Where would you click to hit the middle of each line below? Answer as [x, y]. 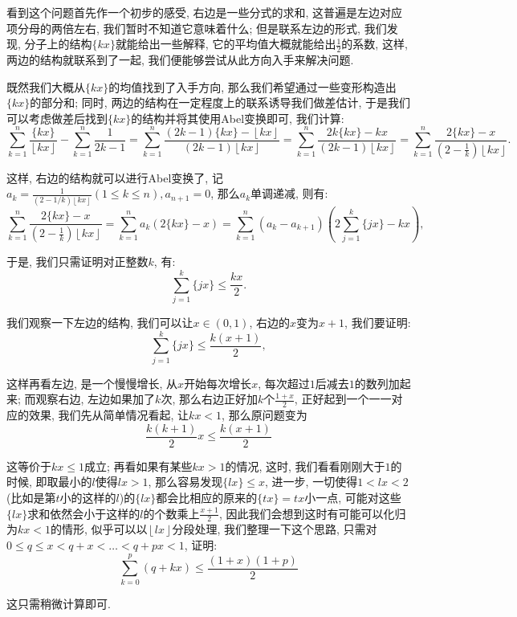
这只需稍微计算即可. [59, 603]
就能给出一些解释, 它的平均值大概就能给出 [226, 44]
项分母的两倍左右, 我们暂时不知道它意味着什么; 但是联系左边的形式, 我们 [197, 28]
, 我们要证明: [378, 323]
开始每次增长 [218, 383]
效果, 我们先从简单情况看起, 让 [109, 415]
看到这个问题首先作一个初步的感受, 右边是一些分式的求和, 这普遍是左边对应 [205, 12]
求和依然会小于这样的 [84, 513]
